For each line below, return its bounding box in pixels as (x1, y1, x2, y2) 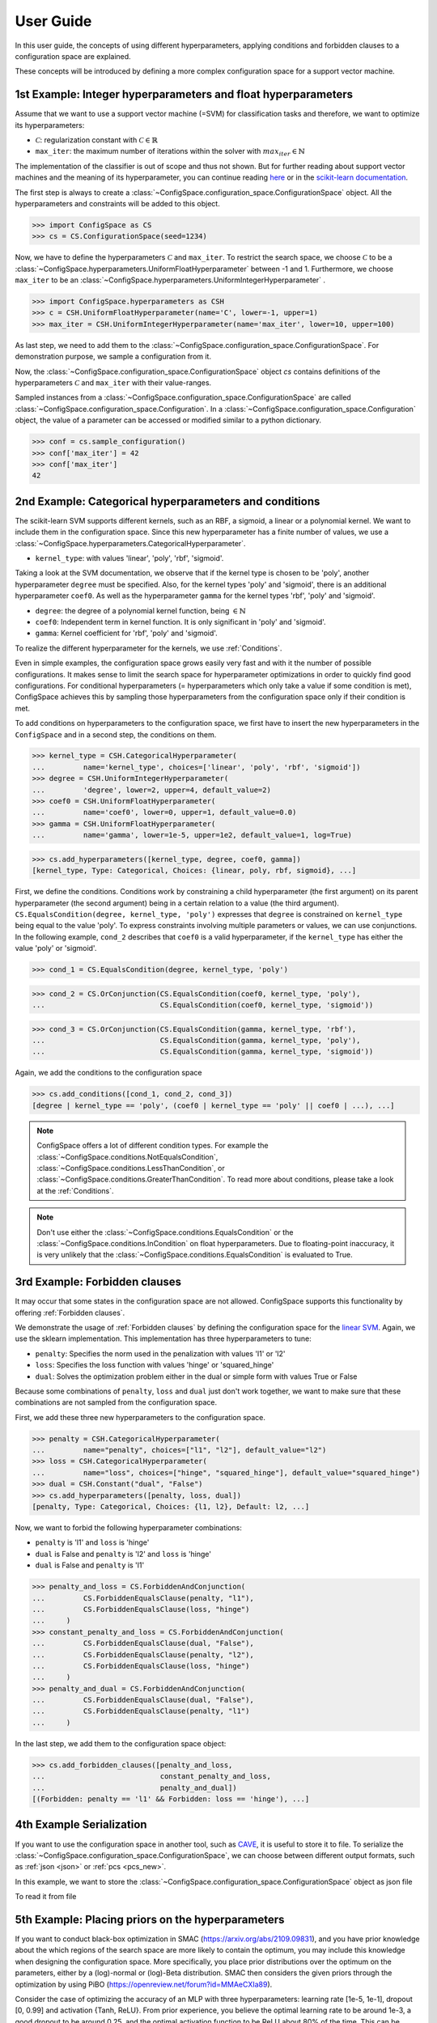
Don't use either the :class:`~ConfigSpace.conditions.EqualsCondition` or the (36, 1227, 294, 1237)
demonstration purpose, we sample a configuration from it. (15, 352, 212, 362)
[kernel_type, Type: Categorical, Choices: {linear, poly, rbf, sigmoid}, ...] (32, 866, 357, 876)
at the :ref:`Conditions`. (36, 1185, 114, 1195)
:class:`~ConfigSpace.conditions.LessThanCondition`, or (36, 1163, 226, 1173)
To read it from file (15, 1892, 77, 1902)
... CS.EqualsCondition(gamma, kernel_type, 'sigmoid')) (32, 1047, 374, 1056)
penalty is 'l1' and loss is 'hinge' (35, 1537, 150, 1547)
